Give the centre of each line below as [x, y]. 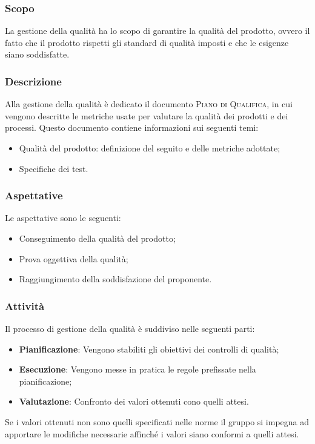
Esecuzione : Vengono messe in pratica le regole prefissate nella [138, 369]
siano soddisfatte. [37, 54]
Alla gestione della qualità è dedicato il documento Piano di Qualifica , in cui [149, 104]
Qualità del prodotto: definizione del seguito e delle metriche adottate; [150, 148]
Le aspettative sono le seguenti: [63, 218]
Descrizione [33, 81]
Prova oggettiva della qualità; [74, 258]
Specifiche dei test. [54, 168]
